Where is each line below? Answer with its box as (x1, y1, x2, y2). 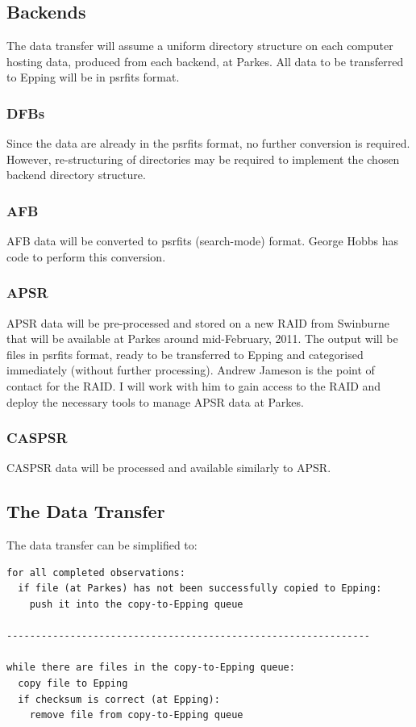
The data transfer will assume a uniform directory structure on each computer (6, 37, 393, 54)
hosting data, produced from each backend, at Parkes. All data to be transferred (6, 52, 404, 69)
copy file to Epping (18, 677, 128, 689)
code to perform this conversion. (6, 248, 166, 265)
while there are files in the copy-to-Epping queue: (6, 662, 295, 674)
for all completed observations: (6, 566, 185, 579)
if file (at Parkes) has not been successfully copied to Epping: (18, 583, 382, 595)
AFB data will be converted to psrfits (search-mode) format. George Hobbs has (6, 232, 398, 249)
